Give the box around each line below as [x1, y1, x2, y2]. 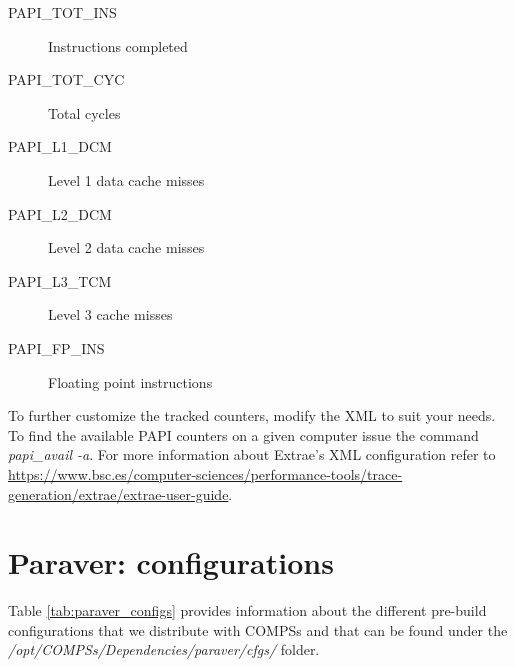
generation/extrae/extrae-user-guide [8, 483, 229, 504]
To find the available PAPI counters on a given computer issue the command [8, 424, 479, 445]
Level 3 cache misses [48, 304, 173, 325]
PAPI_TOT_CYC [8, 69, 125, 90]
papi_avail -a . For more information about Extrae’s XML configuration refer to [8, 444, 496, 465]
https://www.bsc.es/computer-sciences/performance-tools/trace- [8, 463, 403, 484]
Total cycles [48, 102, 121, 123]
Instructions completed [48, 35, 188, 56]
